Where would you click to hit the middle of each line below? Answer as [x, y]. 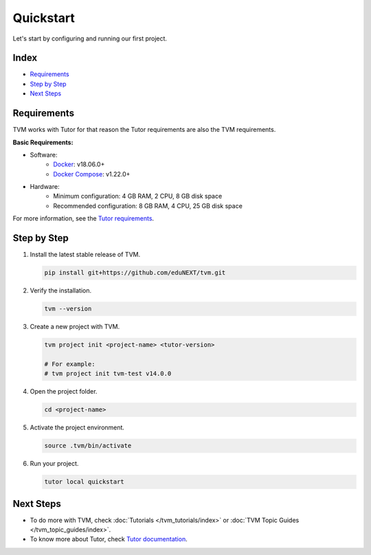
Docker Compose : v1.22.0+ [92, 174]
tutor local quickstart [85, 482]
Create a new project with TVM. [75, 327]
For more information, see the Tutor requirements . [83, 218]
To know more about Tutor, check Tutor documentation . [109, 539]
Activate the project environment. [77, 428]
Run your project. [54, 464]
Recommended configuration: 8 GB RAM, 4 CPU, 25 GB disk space [148, 205]
